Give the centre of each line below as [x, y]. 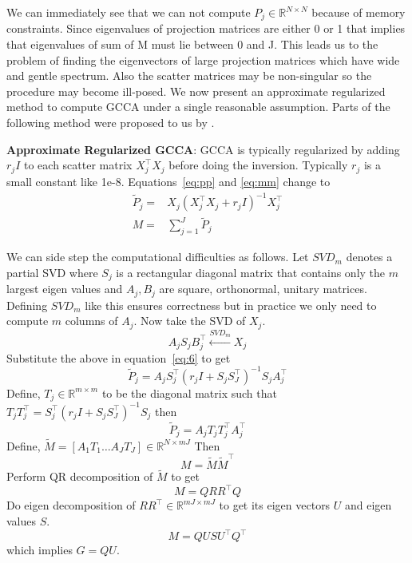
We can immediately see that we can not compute [129, 12]
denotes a [369, 257]
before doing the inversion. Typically [258, 165]
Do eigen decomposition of [71, 505]
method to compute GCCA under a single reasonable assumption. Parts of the [198, 107]
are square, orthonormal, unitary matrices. [263, 289]
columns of [91, 321]
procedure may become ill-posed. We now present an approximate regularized [196, 91]
